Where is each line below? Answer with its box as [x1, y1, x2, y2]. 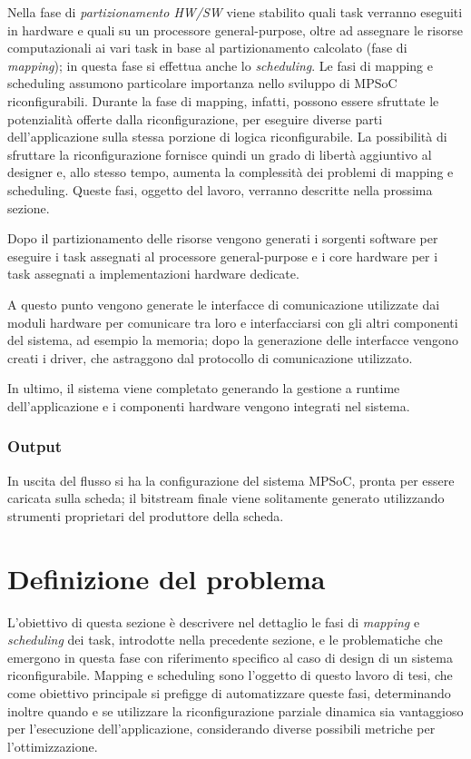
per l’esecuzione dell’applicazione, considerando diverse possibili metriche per [7, 719, 436, 738]
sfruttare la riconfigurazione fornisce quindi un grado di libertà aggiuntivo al [7, 144, 432, 163]
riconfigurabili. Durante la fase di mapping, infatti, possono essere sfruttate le [7, 91, 439, 110]
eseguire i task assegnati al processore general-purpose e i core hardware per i [7, 246, 438, 265]
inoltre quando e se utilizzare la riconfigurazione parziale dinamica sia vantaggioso [7, 701, 464, 720]
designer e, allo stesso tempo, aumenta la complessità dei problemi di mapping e [7, 163, 454, 182]
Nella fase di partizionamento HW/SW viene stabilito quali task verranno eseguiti [7, 3, 463, 21]
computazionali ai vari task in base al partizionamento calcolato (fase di [7, 38, 407, 57]
